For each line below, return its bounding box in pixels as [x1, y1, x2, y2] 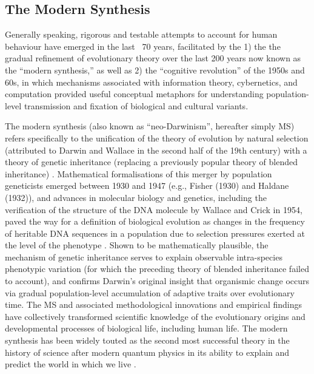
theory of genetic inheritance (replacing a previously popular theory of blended [5, 155, 298, 168]
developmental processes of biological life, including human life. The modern [5, 322, 288, 335]
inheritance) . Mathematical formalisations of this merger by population [5, 167, 272, 180]
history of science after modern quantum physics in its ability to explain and [5, 345, 290, 358]
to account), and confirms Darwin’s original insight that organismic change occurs [5, 274, 310, 287]
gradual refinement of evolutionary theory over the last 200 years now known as [5, 52, 301, 64]
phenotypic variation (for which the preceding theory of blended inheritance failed [5, 262, 309, 275]
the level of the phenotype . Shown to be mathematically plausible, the [5, 239, 269, 251]
